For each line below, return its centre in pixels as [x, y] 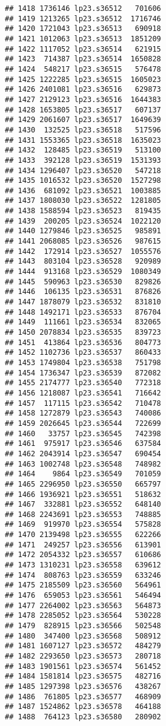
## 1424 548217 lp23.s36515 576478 [83, 69]
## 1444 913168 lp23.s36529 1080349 [83, 272]
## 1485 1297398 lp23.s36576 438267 [83, 686]
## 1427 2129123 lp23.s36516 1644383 [83, 99]
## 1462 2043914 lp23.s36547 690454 [83, 454]
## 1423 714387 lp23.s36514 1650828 [83, 59]
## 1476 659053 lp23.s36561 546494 [83, 596]
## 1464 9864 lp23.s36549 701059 [83, 474]
